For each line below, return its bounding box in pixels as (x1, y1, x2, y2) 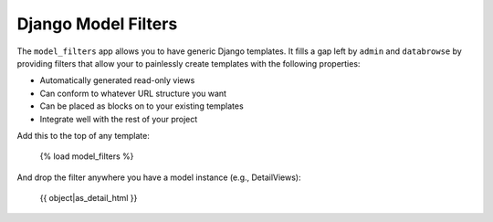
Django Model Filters (16, 14, 178, 34)
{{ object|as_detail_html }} (39, 193, 138, 204)
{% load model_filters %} (39, 151, 134, 162)
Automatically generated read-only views (39, 75, 195, 86)
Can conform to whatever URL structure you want (39, 88, 227, 99)
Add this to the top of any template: (16, 130, 150, 141)
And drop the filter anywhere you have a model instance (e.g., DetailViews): (16, 172, 301, 183)
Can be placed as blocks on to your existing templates (39, 100, 244, 111)
